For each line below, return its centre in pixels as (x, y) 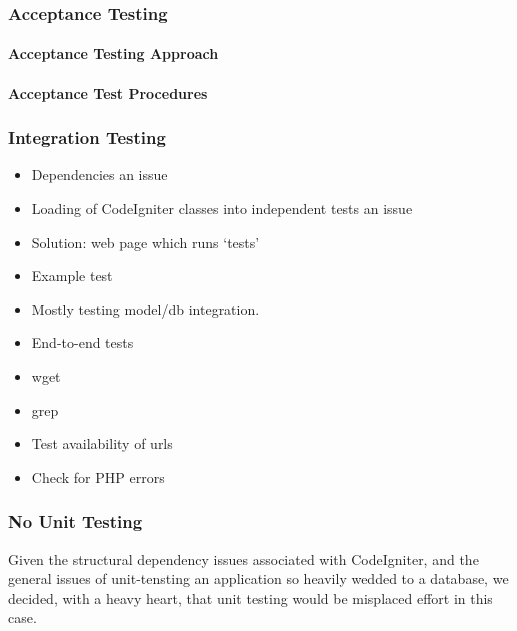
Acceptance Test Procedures (108, 92)
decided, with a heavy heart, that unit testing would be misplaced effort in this (250, 597)
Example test (72, 275)
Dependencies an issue (99, 174)
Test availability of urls (102, 443)
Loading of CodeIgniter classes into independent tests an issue (222, 208)
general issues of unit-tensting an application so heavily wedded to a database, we (258, 578)
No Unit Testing (75, 521)
